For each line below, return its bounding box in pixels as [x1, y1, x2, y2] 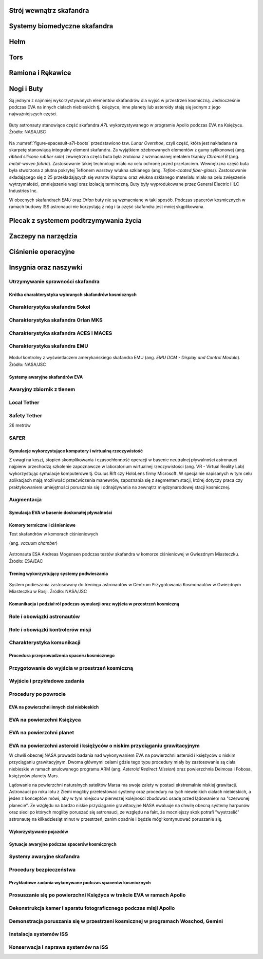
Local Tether [9, 399, 39, 406]
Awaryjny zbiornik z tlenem [9, 386, 75, 393]
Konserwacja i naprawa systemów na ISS [9, 943, 109, 950]
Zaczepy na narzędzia [9, 232, 77, 240]
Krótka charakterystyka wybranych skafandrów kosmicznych [9, 291, 137, 298]
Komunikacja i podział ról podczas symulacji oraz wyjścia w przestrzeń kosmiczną [9, 601, 180, 607]
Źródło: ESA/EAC [9, 558, 43, 564]
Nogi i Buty [9, 85, 43, 93]
